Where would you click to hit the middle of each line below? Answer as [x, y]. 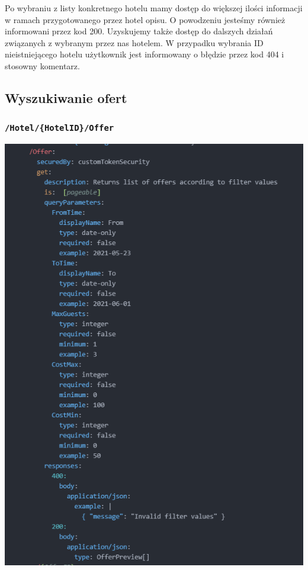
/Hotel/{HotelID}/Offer [60, 128]
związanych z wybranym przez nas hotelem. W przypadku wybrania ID [134, 42]
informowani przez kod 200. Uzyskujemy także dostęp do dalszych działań [139, 31]
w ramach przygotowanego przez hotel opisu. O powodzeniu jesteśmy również [145, 19]
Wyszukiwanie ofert [66, 97]
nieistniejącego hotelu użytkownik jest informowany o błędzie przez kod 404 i [145, 54]
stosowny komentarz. [42, 65]
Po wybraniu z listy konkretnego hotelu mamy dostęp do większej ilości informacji [154, 8]
